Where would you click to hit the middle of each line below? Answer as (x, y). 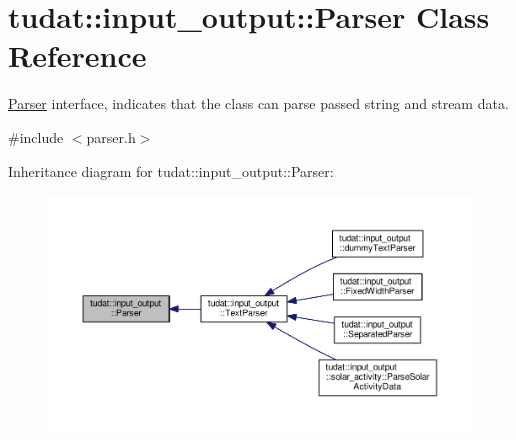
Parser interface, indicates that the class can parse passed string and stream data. (258, 103)
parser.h (111, 136)
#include (36, 136)
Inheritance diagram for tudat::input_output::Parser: (171, 170)
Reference (77, 55)
